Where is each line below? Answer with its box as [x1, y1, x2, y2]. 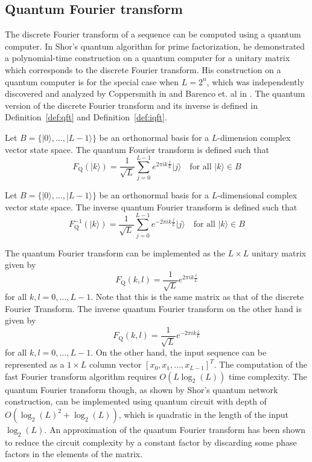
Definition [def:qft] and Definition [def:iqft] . [5, 111, 167, 123]
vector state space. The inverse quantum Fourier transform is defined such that [5, 200, 298, 213]
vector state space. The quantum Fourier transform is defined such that [5, 143, 269, 155]
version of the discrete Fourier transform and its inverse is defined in [5, 99, 258, 111]
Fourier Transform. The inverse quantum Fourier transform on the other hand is [5, 302, 302, 314]
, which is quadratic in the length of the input [118, 408, 289, 420]
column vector [89, 358, 142, 371]
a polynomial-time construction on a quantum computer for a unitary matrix [5, 51, 290, 64]
